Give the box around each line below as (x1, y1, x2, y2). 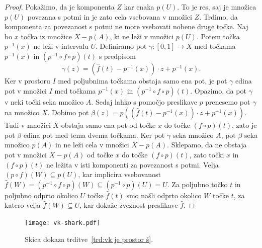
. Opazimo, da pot (190, 85, 246, 96)
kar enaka (124, 2, 154, 12)
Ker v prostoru (5, 75, 50, 86)
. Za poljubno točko (167, 179, 228, 189)
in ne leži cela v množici (55, 139, 129, 150)
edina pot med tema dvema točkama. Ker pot (23, 129, 165, 140)
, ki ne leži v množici (110, 31, 174, 41)
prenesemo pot (205, 96, 250, 107)
